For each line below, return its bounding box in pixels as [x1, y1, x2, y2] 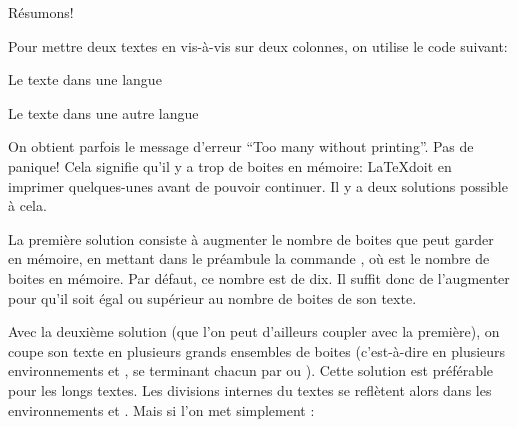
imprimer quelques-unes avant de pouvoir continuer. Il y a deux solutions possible [8, 175, 508, 196]
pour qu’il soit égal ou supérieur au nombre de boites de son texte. [8, 287, 417, 308]
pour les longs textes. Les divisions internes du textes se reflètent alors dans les [8, 379, 492, 400]
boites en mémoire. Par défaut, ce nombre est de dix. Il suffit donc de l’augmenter [8, 267, 510, 288]
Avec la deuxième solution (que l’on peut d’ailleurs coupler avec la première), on [8, 321, 500, 342]
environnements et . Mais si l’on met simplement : [8, 399, 315, 420]
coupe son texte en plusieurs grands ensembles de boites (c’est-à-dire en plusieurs [8, 340, 506, 361]
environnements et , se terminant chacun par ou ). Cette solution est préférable [8, 360, 494, 381]
